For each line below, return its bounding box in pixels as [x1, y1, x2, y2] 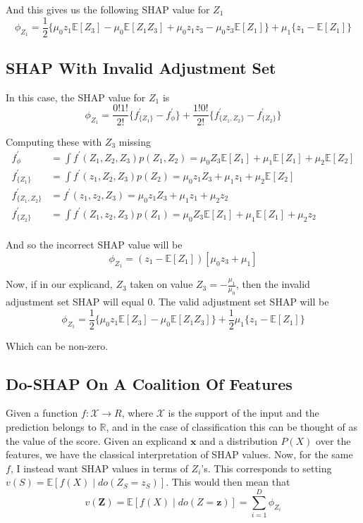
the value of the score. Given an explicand [6, 433, 187, 448]
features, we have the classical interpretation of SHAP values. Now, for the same [6, 447, 353, 462]
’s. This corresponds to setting [201, 460, 332, 475]
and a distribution [199, 433, 278, 448]
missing [118, 134, 152, 149]
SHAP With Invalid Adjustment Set [6, 57, 276, 79]
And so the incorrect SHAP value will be [6, 237, 183, 252]
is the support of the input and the [168, 405, 319, 420]
